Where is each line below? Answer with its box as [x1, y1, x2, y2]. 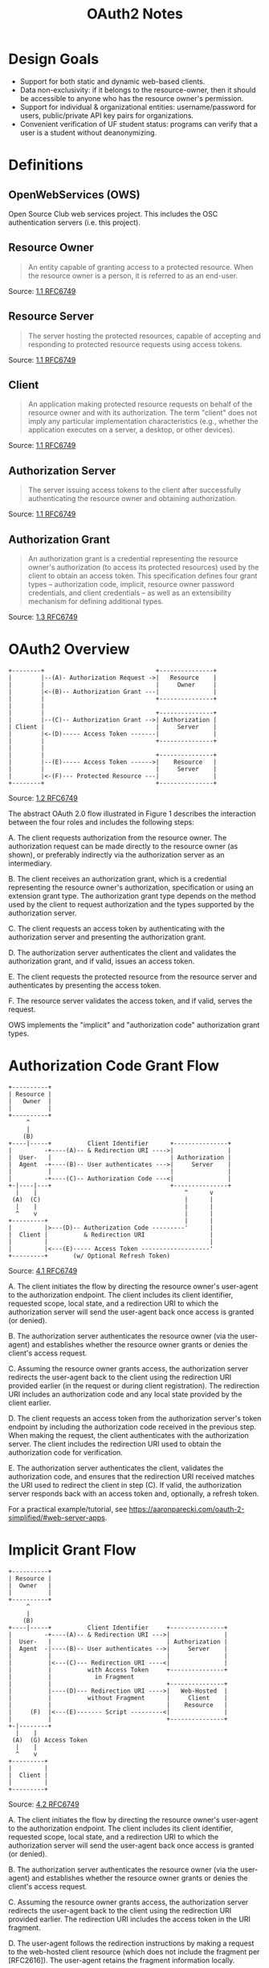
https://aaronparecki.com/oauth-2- [128, 1504, 245, 1514]
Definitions [8, 156, 84, 174]
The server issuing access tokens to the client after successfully [27, 485, 242, 495]
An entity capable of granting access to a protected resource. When [27, 262, 254, 271]
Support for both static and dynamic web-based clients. [19, 76, 206, 86]
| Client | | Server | [8, 723, 218, 731]
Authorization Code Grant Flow [8, 1057, 219, 1075]
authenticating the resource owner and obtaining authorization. [27, 494, 237, 503]
